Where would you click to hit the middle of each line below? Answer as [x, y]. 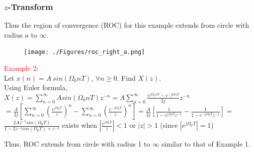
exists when [80, 125]
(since [169, 125]
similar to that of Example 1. [206, 144]
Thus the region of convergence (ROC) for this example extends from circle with [127, 25]
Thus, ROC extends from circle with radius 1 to [77, 144]
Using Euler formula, [36, 87]
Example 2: [21, 68]
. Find [126, 77]
